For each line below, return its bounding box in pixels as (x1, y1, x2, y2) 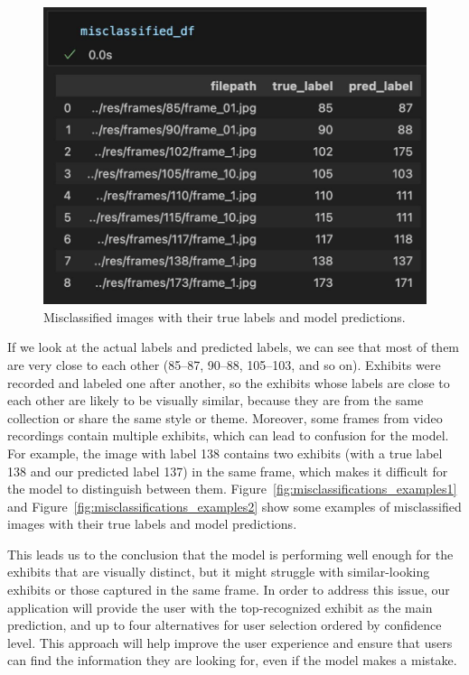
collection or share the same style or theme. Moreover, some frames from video (7, 408, 443, 427)
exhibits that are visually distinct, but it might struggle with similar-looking (7, 562, 430, 581)
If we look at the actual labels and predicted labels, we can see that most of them (7, 337, 460, 356)
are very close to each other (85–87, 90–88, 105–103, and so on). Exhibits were (7, 355, 441, 374)
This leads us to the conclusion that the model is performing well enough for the (7, 544, 454, 563)
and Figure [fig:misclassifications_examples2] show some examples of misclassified (7, 496, 462, 515)
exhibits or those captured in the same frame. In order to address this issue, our (7, 580, 450, 599)
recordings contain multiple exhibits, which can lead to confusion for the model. (7, 426, 449, 445)
